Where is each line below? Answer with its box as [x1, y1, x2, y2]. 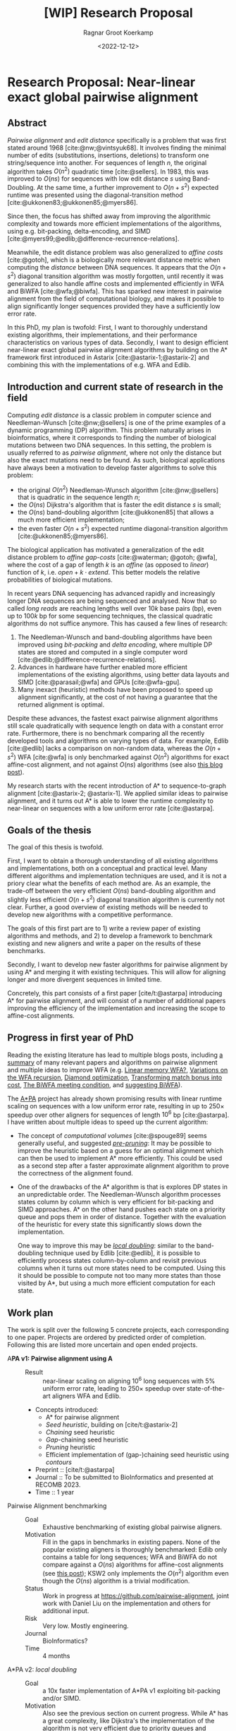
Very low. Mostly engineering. [42, 1622, 129, 1630]
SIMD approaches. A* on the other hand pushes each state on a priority [17, 1205, 225, 1214]
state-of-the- [186, 1384, 225, 1392]
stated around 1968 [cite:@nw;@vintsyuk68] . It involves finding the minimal [7, 143, 227, 152]
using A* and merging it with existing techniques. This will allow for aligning [7, 967, 226, 976]
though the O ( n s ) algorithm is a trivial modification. [42, 1576, 190, 1585]
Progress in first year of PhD [7, 1032, 134, 1044]
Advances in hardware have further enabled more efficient [17, 662, 188, 671]
